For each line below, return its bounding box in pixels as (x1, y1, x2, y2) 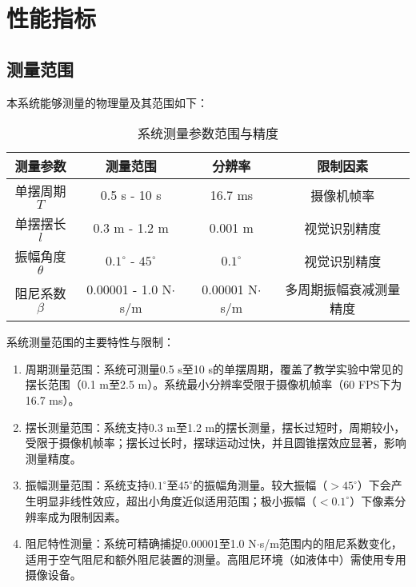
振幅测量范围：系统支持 (25, 477, 149, 493)
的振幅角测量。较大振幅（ (193, 477, 328, 493)
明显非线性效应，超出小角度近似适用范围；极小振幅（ (36, 492, 317, 509)
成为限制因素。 (47, 508, 126, 525)
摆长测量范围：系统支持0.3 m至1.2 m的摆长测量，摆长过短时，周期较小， (25, 418, 406, 435)
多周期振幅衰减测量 (285, 280, 401, 299)
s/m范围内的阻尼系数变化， (259, 535, 402, 552)
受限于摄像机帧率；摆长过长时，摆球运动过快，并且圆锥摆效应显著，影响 (25, 434, 406, 451)
